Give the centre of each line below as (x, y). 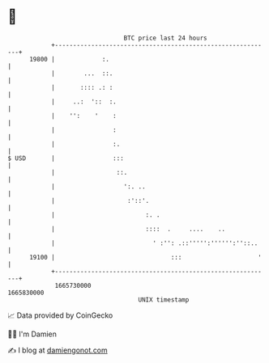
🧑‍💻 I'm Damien (32, 334)
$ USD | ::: (66, 158)
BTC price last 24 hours (165, 38)
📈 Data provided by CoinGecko (60, 315)
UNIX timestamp (164, 300)
